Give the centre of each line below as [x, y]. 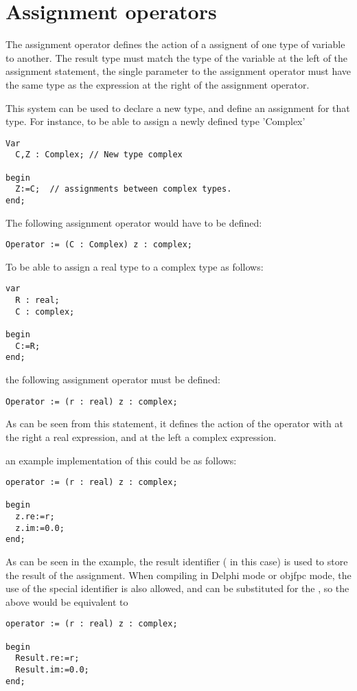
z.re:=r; [35, 517]
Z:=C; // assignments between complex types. [124, 189]
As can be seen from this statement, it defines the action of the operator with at [175, 423]
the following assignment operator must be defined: [113, 380]
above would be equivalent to [67, 601]
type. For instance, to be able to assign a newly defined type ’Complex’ [156, 121]
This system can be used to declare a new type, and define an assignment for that [178, 107]
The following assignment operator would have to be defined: [134, 222]
